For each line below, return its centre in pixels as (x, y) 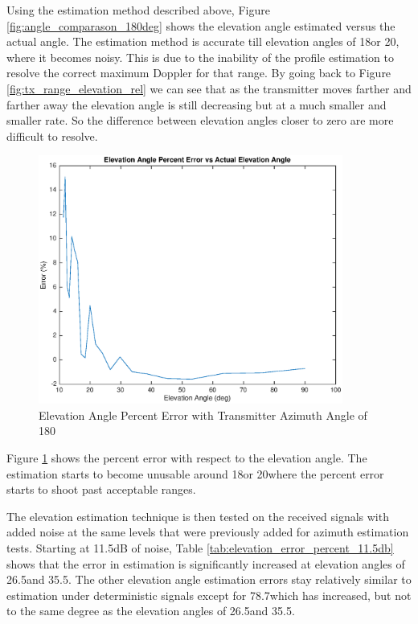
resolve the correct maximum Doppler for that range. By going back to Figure (199, 73)
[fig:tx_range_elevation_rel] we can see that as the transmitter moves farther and (209, 88)
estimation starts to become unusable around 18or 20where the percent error (195, 473)
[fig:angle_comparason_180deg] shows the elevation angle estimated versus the (201, 25)
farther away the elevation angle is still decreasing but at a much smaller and (197, 104)
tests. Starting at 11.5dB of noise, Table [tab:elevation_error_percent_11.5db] (200, 548)
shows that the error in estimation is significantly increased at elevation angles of (206, 563)
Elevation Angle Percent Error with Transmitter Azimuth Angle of (203, 415)
